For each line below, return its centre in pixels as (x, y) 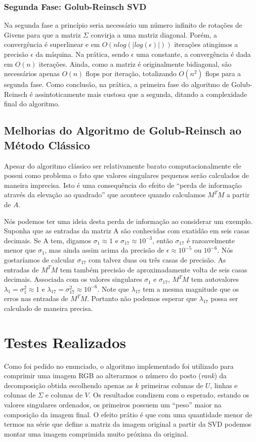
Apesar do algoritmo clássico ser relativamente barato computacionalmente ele (123, 165)
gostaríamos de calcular (40, 259)
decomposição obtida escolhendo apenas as (68, 385)
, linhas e (224, 385)
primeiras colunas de (172, 385)
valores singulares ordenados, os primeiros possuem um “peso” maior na (113, 404)
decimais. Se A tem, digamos (48, 240)
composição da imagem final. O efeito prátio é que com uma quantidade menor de (128, 414)
